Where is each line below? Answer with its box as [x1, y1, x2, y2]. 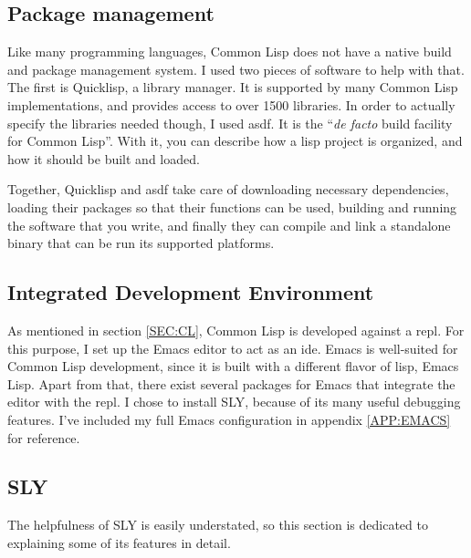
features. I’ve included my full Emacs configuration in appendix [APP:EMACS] [7, 409, 451, 429]
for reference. [7, 428, 80, 447]
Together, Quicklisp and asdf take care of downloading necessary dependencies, [7, 180, 449, 199]
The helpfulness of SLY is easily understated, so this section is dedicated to [7, 515, 428, 534]
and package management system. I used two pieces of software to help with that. [7, 59, 465, 78]
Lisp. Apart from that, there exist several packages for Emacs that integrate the [7, 374, 455, 393]
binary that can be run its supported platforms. [7, 233, 275, 253]
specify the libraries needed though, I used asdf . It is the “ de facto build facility [7, 113, 453, 132]
